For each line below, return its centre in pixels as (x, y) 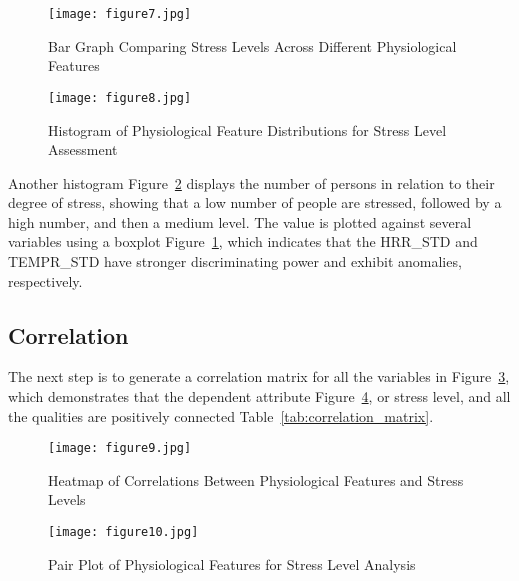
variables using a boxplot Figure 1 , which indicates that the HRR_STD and (243, 241)
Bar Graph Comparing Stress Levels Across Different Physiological (252, 45)
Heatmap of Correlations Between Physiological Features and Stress (256, 479)
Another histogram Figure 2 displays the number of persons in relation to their (251, 182)
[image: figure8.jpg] (120, 97)
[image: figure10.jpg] (123, 532)
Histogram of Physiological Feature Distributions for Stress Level (247, 129)
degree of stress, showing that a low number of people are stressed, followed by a (255, 202)
